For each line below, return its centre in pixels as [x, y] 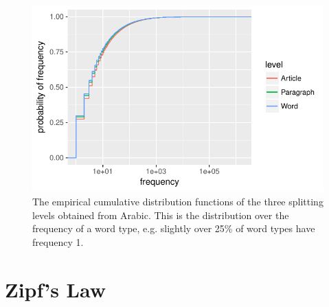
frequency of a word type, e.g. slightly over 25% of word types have [174, 228]
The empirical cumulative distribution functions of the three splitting [178, 201]
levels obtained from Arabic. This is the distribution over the [161, 215]
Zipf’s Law [56, 289]
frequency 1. [58, 241]
